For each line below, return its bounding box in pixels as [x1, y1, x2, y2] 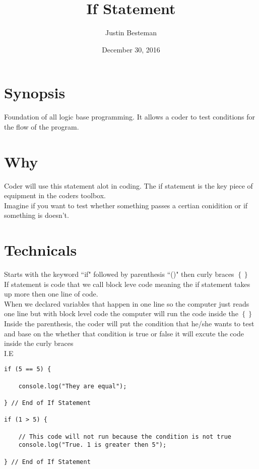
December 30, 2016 [102, 44, 160, 54]
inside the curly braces [4, 338, 74, 348]
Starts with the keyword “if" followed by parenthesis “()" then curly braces [4, 269, 234, 279]
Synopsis [4, 82, 66, 103]
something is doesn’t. [4, 210, 69, 220]
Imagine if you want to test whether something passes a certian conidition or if [4, 200, 248, 210]
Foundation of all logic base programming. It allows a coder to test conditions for [4, 111, 255, 122]
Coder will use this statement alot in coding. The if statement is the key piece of [4, 180, 253, 191]
